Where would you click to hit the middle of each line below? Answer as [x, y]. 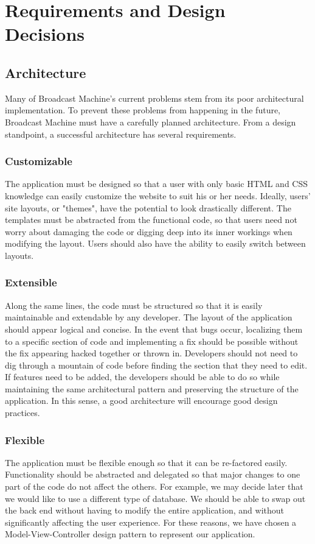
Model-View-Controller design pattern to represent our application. [130, 534]
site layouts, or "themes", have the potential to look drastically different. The [148, 207]
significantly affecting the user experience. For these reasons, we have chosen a [151, 522]
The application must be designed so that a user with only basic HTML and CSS [157, 184]
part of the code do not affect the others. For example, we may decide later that [154, 486]
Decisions [45, 34]
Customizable [39, 161]
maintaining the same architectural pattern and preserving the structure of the [152, 388]
